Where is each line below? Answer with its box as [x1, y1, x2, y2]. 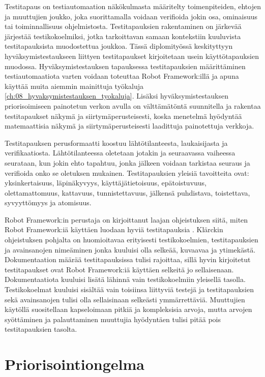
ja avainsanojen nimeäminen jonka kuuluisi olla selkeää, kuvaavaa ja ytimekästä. [5, 244, 256, 255]
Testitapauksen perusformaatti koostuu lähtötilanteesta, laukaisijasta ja [5, 137, 228, 148]
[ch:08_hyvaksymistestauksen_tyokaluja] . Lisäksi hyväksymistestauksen [5, 90, 229, 101]
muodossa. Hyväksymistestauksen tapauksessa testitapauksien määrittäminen [5, 60, 246, 71]
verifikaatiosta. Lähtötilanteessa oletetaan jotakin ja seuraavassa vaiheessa [5, 147, 235, 158]
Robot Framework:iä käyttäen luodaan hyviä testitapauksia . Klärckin [5, 224, 223, 235]
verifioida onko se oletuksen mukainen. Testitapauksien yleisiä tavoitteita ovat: [5, 167, 249, 178]
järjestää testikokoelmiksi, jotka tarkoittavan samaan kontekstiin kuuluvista [5, 30, 241, 41]
